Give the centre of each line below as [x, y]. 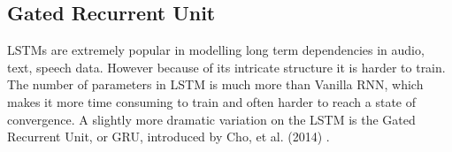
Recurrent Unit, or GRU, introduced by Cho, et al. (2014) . [169, 137]
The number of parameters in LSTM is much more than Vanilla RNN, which [215, 84]
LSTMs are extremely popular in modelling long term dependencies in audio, [216, 50]
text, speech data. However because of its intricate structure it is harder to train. [226, 67]
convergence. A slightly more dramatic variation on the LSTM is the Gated [211, 119]
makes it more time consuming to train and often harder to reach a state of [211, 101]
